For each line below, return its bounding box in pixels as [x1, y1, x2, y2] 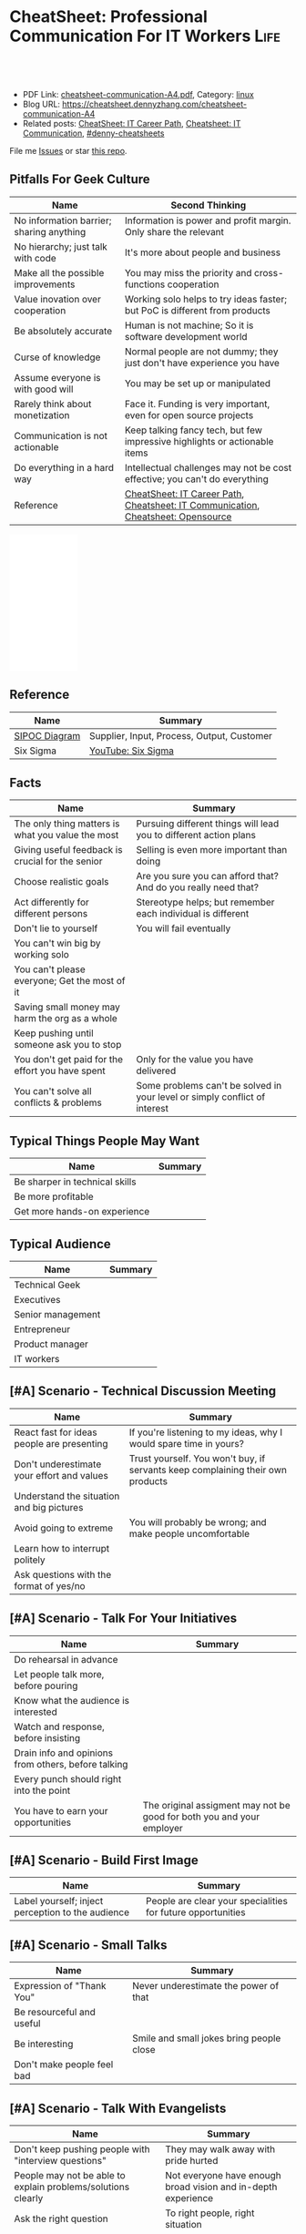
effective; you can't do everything [124, 472, 269, 485]
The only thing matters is [14, 817, 120, 830]
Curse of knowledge [14, 351, 101, 364]
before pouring [14, 1679, 78, 1692]
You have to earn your [14, 1804, 108, 1817]
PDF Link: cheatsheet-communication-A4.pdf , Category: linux [22, 88, 255, 99]
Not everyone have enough [165, 2169, 281, 2182]
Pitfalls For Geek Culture [9, 171, 150, 188]
